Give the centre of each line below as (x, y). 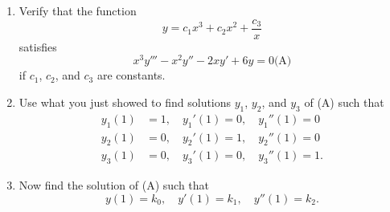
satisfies (38, 46)
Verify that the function (78, 10)
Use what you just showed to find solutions (125, 102)
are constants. (131, 75)
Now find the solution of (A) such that (114, 185)
